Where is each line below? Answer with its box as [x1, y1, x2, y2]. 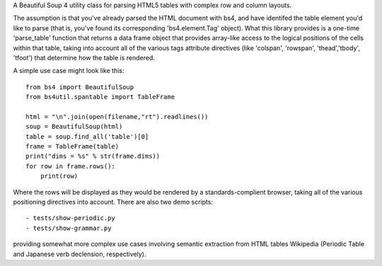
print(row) [40, 172, 79, 180]
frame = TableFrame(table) [25, 142, 120, 151]
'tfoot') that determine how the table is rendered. [13, 53, 155, 62]
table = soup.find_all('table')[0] [25, 132, 149, 141]
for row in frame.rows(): [25, 162, 116, 170]
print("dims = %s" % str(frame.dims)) [25, 152, 161, 161]
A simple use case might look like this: [13, 66, 125, 75]
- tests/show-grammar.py [25, 224, 112, 232]
